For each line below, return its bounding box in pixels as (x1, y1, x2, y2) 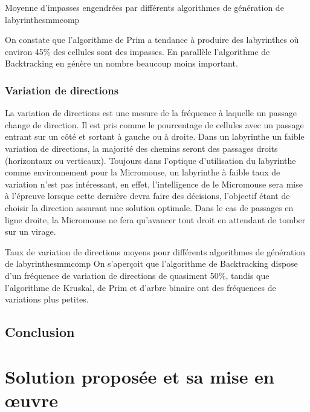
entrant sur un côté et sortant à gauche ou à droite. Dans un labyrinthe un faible (5, 130, 305, 143)
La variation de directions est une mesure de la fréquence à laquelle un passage (5, 106, 297, 119)
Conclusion (5, 322, 75, 341)
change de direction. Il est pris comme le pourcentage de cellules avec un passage (5, 118, 304, 131)
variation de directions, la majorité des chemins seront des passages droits (5, 142, 278, 154)
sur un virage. (5, 225, 56, 238)
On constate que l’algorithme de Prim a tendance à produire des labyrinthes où (5, 33, 299, 46)
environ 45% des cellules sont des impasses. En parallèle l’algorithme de (5, 45, 270, 57)
